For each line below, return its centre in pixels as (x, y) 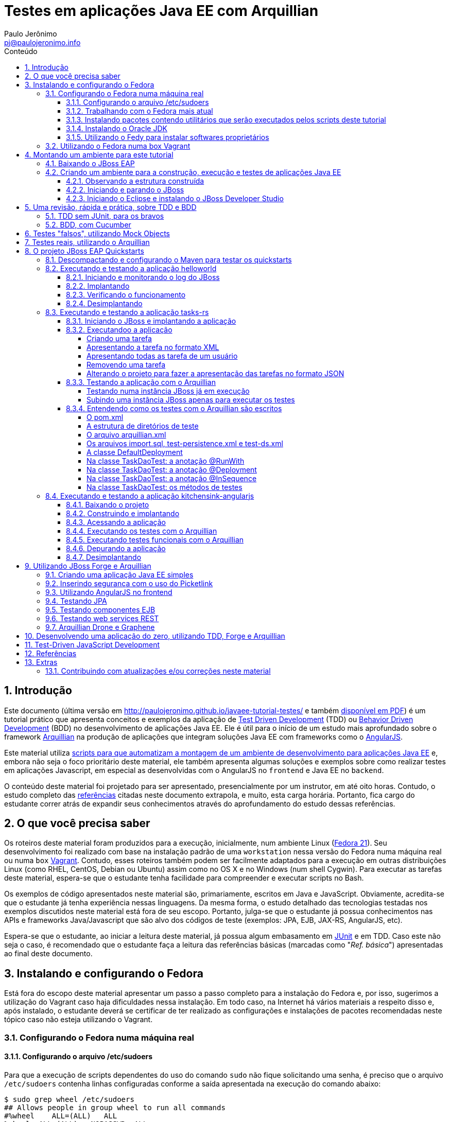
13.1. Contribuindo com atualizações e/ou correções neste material (158, 671)
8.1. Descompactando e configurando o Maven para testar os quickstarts (169, 259)
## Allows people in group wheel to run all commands (115, 1107)
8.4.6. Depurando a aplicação (116, 548)
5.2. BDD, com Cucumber (88, 224)
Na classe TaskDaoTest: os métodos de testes (165, 487)
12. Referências (51, 653)
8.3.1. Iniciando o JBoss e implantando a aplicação (151, 321)
